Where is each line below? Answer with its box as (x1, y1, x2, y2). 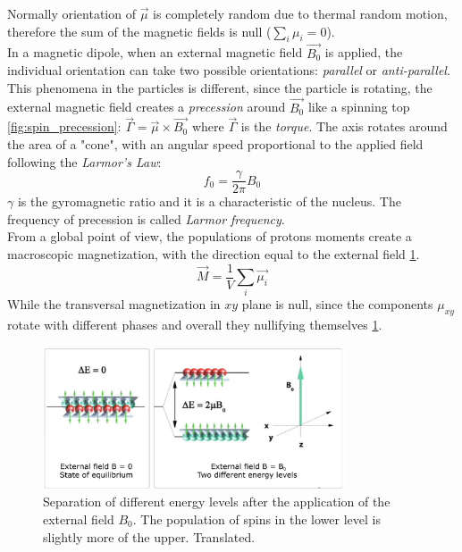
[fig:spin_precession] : (7, 117, 122, 136)
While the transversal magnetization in (7, 295, 221, 314)
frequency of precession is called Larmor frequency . (7, 209, 285, 228)
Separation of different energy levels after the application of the (43, 492, 391, 511)
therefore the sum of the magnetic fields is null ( (7, 21, 272, 40)
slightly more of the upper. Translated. (43, 527, 256, 546)
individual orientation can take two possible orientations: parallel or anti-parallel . (7, 61, 450, 79)
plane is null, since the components (241, 295, 433, 314)
